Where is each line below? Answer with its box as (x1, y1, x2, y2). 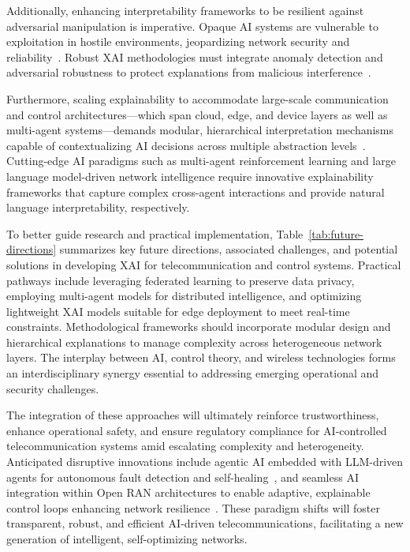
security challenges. (6, 380, 99, 396)
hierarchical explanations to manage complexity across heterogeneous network (6, 333, 382, 350)
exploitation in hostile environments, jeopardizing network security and (6, 33, 350, 50)
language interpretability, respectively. (6, 199, 190, 216)
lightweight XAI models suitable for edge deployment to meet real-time (6, 302, 350, 319)
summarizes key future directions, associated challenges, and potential (59, 241, 398, 257)
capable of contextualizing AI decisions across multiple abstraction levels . (6, 137, 366, 153)
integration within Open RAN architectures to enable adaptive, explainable (6, 484, 371, 501)
